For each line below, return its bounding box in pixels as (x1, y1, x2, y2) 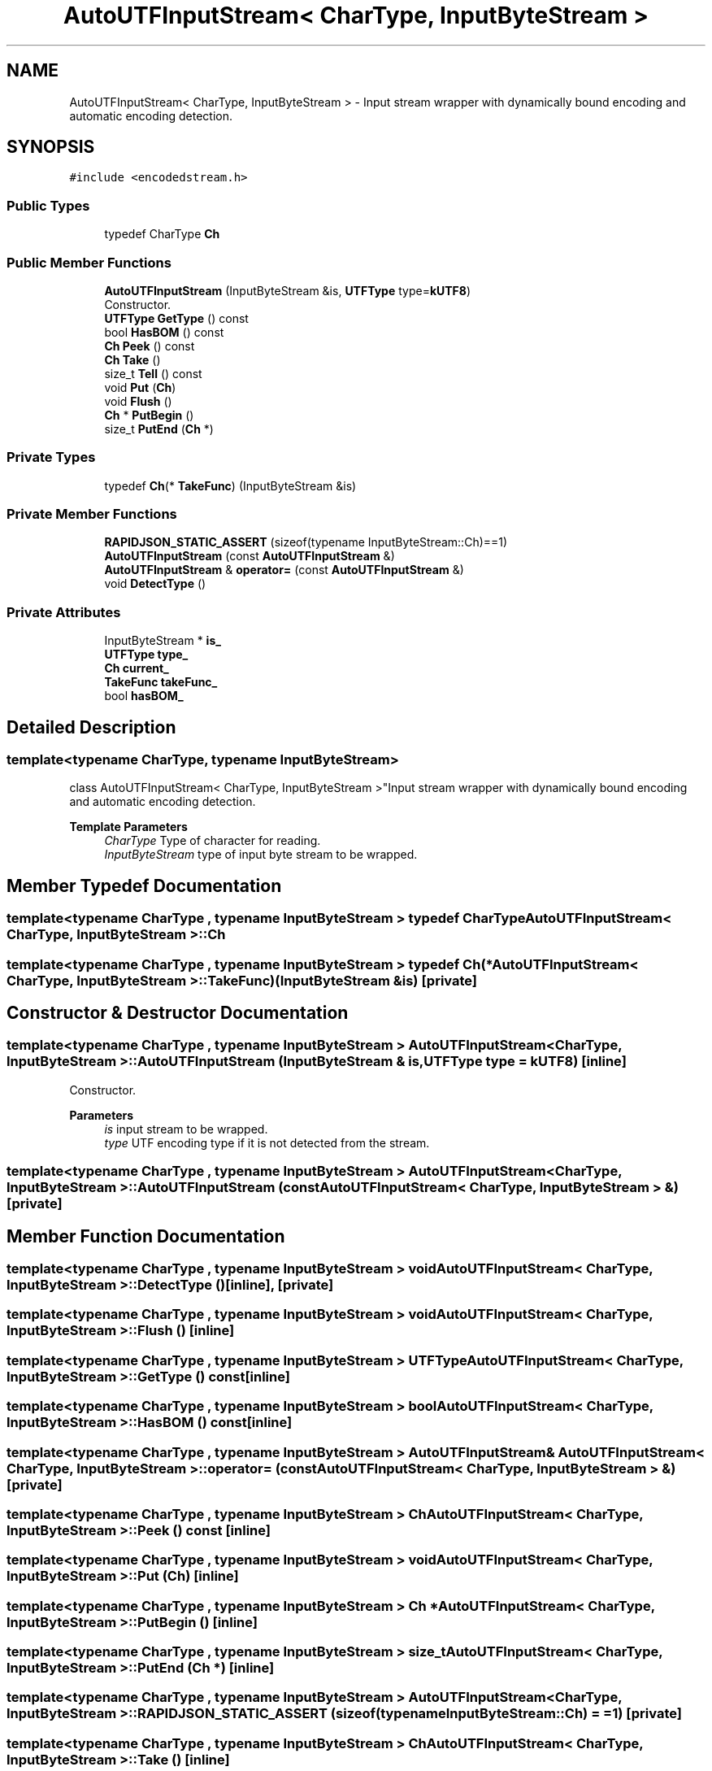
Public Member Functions (7, 254, 171, 271)
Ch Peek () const (104, 338, 195, 353)
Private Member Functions (7, 506, 177, 523)
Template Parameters (69, 820, 188, 834)
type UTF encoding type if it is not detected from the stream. (104, 1135, 430, 1150)
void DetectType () (104, 577, 206, 591)
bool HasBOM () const (104, 324, 224, 339)
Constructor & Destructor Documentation (7, 1003, 349, 1024)
